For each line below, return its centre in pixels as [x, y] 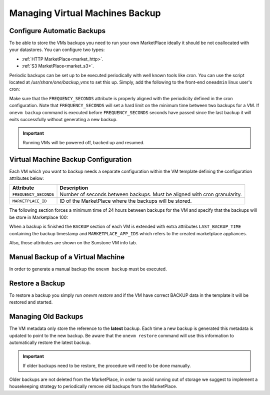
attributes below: [27, 178]
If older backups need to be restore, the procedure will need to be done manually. [107, 365]
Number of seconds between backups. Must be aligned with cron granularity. [151, 194]
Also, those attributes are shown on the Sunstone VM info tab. [73, 243]
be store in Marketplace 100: [39, 217]
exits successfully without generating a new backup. [63, 119]
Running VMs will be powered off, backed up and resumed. [84, 142]
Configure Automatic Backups [57, 31]
